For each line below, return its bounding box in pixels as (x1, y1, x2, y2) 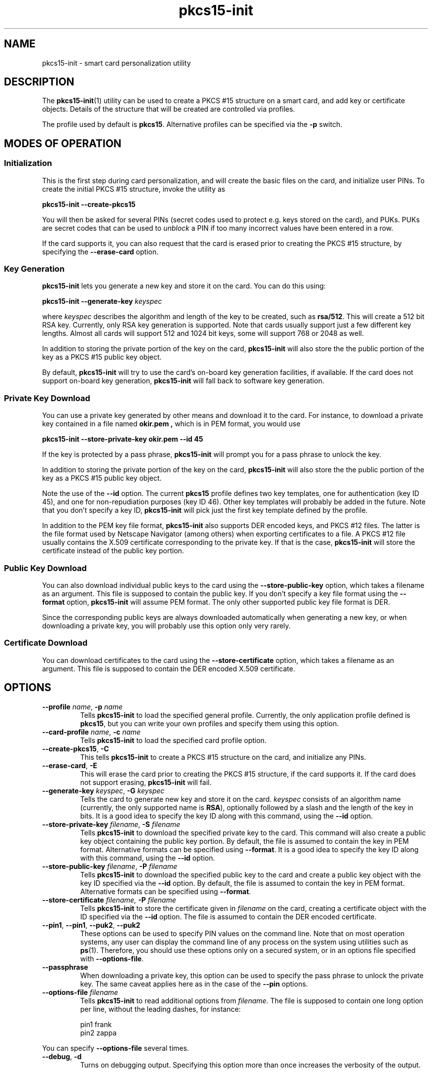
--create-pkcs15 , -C (42, 744, 109, 753)
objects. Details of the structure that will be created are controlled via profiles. (42, 105, 295, 114)
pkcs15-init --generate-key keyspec (42, 297, 162, 306)
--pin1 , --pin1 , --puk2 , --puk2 (42, 920, 141, 929)
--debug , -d (42, 1052, 82, 1061)
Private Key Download (4, 393, 90, 403)
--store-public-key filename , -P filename (42, 862, 178, 870)
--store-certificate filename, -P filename (42, 895, 176, 904)
